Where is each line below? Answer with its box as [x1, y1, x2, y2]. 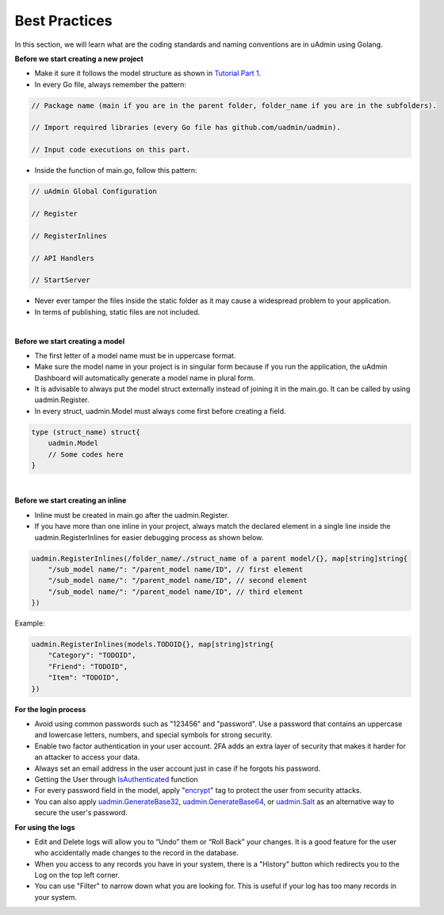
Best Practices [14, 12, 113, 29]
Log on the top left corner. [34, 871, 121, 880]
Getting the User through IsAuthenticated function [34, 774, 198, 784]
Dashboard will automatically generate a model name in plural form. [34, 373, 255, 382]
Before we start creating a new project [14, 54, 144, 63]
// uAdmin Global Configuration [31, 187, 158, 196]
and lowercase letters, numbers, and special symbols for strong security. [34, 730, 273, 740]
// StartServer [31, 276, 90, 285]
